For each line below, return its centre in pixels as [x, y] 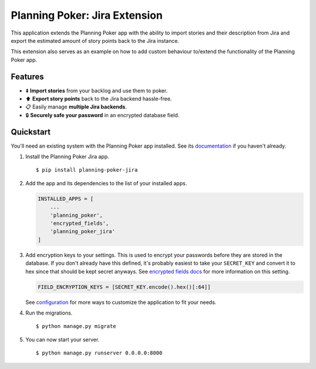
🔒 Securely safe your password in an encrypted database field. [102, 115]
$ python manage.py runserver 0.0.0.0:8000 [99, 353]
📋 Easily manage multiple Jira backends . [76, 107]
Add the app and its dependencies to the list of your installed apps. [106, 183]
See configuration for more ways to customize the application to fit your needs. [121, 302]
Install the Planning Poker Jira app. [67, 157]
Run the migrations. [49, 313]
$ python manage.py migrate [76, 326]
